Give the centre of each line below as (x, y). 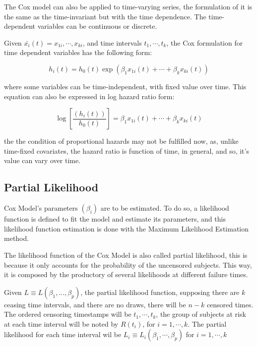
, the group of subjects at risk (201, 314)
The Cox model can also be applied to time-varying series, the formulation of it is (128, 6)
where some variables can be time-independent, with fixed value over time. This (125, 86)
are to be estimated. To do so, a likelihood (165, 208)
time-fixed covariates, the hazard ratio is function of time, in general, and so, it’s (127, 150)
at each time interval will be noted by (61, 323)
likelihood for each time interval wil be (63, 334)
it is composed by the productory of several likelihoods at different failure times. (126, 274)
